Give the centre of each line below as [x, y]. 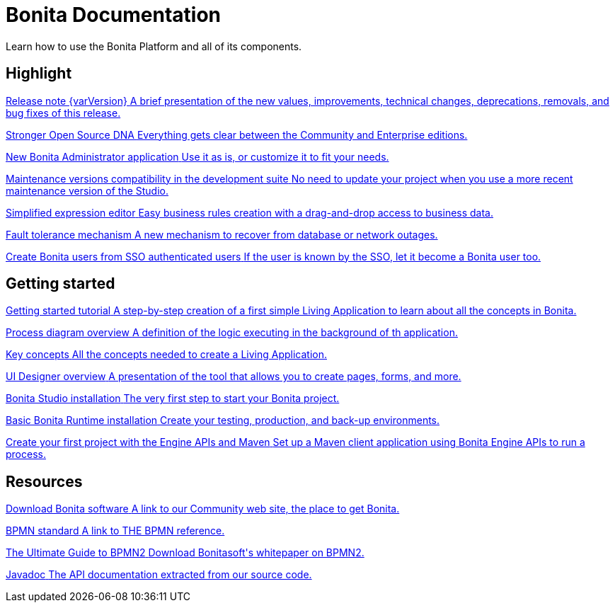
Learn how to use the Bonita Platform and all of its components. [154, 46]
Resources [44, 481]
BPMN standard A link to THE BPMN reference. [115, 531]
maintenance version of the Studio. [87, 190]
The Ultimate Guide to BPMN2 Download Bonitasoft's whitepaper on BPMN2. [185, 553]
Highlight [39, 74]
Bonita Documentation [114, 15]
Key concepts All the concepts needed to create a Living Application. [166, 355]
